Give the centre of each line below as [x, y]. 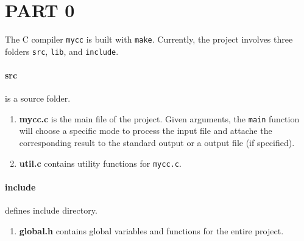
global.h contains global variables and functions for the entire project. [151, 230]
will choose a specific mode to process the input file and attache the [146, 131]
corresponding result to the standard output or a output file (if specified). [157, 143]
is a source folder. [38, 98]
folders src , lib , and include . [62, 51]
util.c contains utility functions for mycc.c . [100, 163]
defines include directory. [51, 210]
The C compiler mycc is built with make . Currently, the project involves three [149, 39]
